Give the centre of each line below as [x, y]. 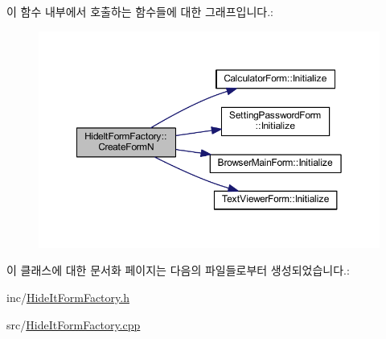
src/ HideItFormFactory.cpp [74, 324]
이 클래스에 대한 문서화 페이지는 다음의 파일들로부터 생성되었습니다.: [178, 270]
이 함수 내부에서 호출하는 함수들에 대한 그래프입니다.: [140, 11]
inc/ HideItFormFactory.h [68, 297]
